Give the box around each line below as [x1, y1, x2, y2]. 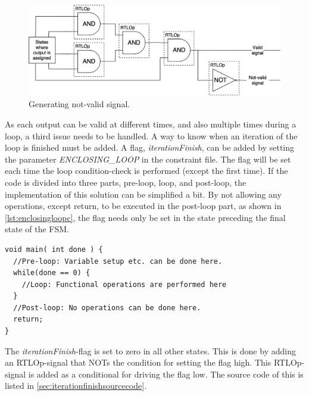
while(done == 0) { [13, 269, 90, 277]
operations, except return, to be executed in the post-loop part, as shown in [5, 199, 282, 212]
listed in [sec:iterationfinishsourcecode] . [5, 379, 147, 392]
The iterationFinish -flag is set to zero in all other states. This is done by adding [5, 344, 296, 357]
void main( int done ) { [5, 245, 103, 254]
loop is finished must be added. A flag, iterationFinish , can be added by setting [5, 141, 295, 154]
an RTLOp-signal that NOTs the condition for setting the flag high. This [5, 356, 271, 369]
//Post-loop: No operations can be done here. [13, 303, 201, 312]
